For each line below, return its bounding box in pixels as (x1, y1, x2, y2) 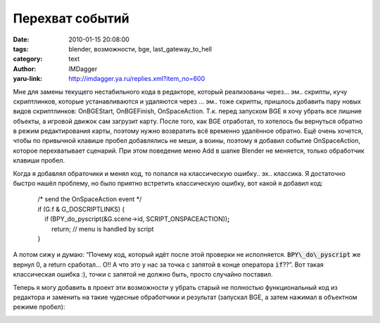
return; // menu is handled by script (51, 224, 154, 233)
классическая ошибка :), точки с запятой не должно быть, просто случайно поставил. (13, 270, 274, 279)
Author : (13, 64, 37, 73)
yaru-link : (13, 75, 42, 83)
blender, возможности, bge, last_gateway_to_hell (68, 44, 213, 53)
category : (13, 55, 43, 63)
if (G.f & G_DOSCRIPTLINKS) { (37, 205, 125, 213)
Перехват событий (13, 11, 129, 26)
